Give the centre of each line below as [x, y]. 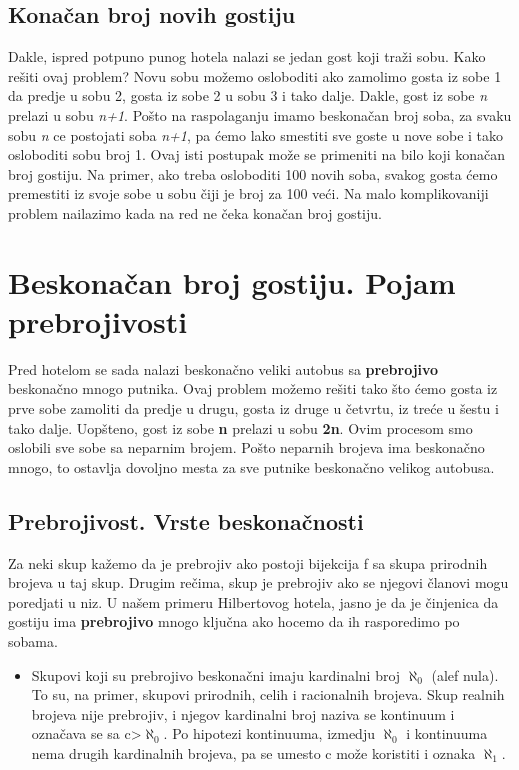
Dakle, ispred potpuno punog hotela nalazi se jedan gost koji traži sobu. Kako [247, 56]
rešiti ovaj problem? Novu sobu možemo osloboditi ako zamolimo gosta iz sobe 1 [255, 75]
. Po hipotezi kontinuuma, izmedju [269, 733]
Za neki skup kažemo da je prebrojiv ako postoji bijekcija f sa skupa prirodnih [248, 562]
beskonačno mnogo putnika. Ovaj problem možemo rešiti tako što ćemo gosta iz [253, 388]
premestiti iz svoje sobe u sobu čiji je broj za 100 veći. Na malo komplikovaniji [248, 193]
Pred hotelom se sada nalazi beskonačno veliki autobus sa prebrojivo [223, 368]
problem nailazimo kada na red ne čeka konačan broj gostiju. [195, 212]
